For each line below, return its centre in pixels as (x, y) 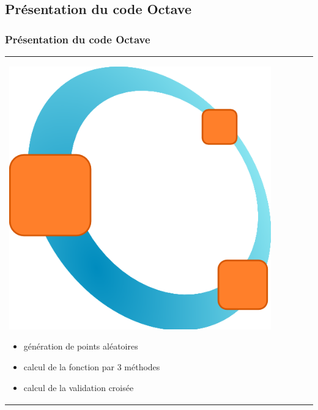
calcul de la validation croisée (79, 387)
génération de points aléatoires (81, 346)
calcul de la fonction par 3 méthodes (92, 367)
